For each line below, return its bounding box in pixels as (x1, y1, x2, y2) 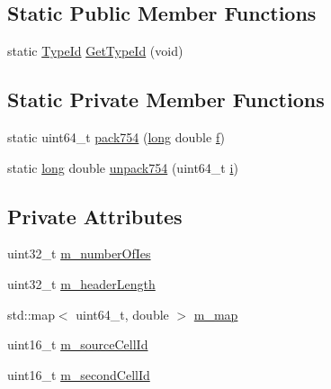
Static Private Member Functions (7, 86, 325, 113)
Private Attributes (7, 202, 183, 230)
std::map (7, 304, 55, 323)
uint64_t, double (76, 304, 169, 323)
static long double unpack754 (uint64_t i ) (7, 158, 238, 176)
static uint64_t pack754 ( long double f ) (7, 128, 226, 146)
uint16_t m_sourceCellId (7, 335, 148, 354)
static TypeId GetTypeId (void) (7, 41, 183, 60)
